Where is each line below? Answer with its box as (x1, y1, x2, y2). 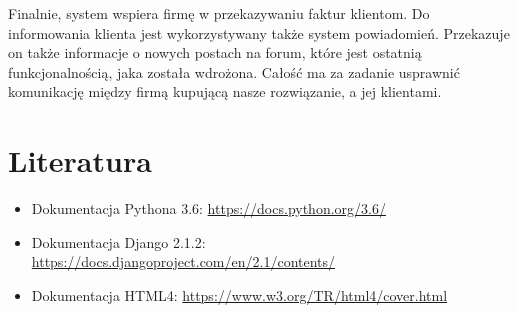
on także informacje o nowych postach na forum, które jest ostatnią (8, 42, 422, 63)
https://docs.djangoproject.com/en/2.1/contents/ (31, 251, 336, 272)
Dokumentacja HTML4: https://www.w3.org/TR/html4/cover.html (31, 284, 448, 305)
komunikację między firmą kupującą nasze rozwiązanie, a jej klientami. (8, 81, 442, 102)
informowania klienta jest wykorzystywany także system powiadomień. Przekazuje (8, 22, 510, 43)
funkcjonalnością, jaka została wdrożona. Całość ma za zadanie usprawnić (8, 61, 460, 82)
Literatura (8, 140, 152, 181)
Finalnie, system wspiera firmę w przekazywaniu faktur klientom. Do (8, 3, 430, 23)
